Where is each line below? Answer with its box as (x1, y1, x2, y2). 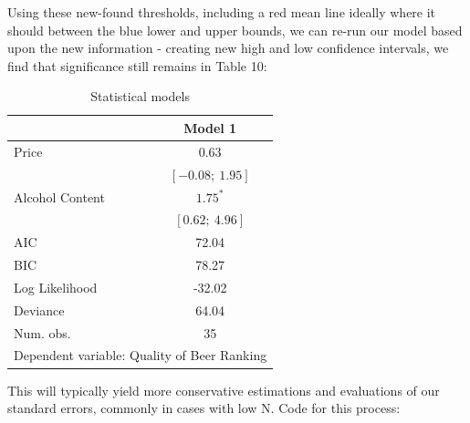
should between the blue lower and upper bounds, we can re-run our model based (7, 20, 463, 39)
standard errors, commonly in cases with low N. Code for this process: (7, 398, 401, 418)
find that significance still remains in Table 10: (7, 56, 267, 75)
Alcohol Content (14, 187, 105, 206)
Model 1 (183, 118, 237, 137)
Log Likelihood (14, 277, 98, 296)
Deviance (14, 300, 65, 319)
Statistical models (90, 87, 190, 106)
